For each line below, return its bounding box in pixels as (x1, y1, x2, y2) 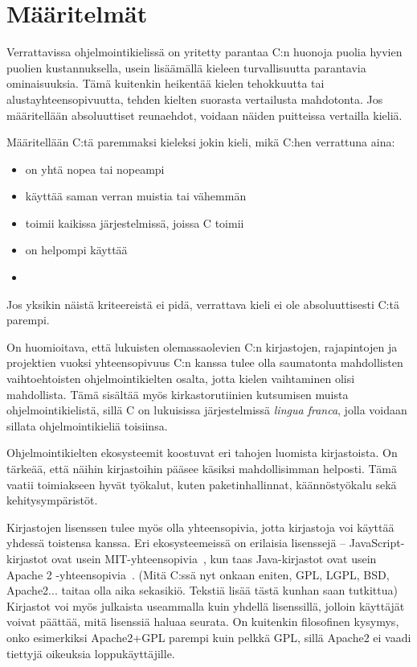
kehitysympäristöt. (6, 492, 98, 508)
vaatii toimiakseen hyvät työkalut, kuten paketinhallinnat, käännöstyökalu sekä (6, 476, 397, 492)
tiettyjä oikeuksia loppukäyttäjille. (6, 644, 175, 661)
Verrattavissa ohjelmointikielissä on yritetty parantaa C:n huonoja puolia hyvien (6, 43, 403, 60)
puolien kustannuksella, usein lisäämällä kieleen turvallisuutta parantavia (6, 59, 366, 76)
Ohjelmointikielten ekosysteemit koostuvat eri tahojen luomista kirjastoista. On (6, 444, 398, 461)
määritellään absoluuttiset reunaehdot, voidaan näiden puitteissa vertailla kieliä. (6, 106, 403, 123)
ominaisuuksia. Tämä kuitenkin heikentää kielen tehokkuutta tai (6, 75, 325, 92)
